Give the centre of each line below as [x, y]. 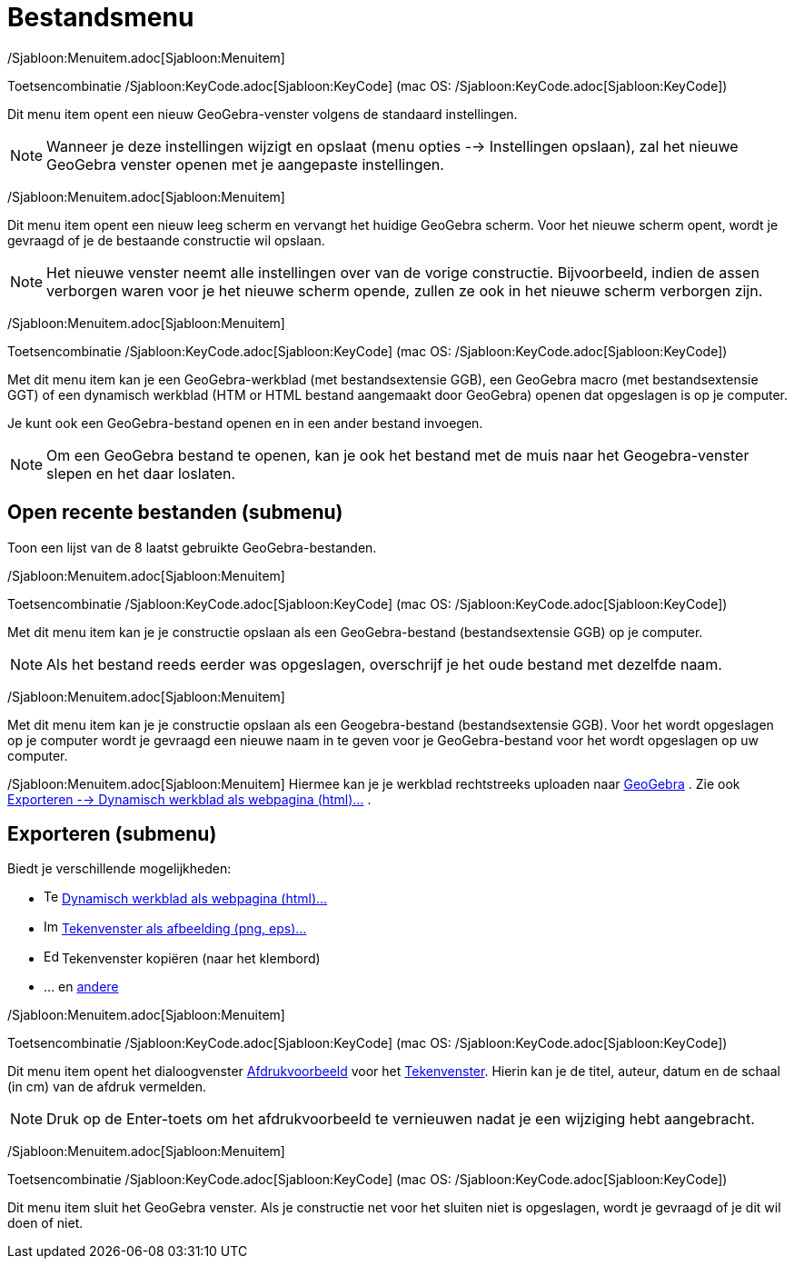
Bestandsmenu [101, 17]
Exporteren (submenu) [112, 834]
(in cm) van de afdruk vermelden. [107, 1087]
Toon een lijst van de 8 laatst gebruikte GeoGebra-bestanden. [192, 547]
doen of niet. [45, 1223]
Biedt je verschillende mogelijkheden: [119, 869]
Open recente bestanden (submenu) [175, 513]
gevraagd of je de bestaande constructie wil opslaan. [166, 240]
